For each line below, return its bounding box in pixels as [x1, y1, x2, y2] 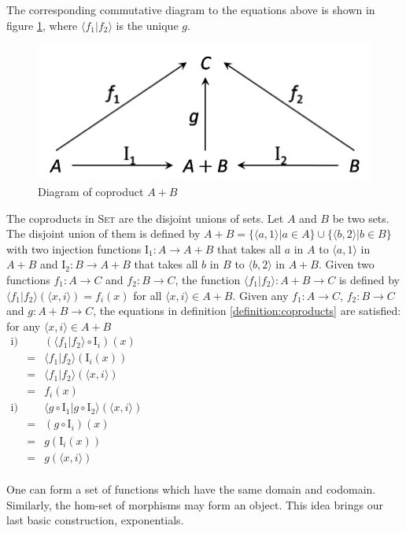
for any [6, 317, 41, 334]
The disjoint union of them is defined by [6, 225, 201, 242]
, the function [175, 271, 241, 287]
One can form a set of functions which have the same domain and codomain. [6, 481, 376, 498]
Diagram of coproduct [38, 183, 144, 199]
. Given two [318, 256, 375, 272]
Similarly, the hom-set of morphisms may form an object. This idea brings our [6, 496, 383, 513]
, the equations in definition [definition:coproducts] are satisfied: [93, 302, 401, 319]
